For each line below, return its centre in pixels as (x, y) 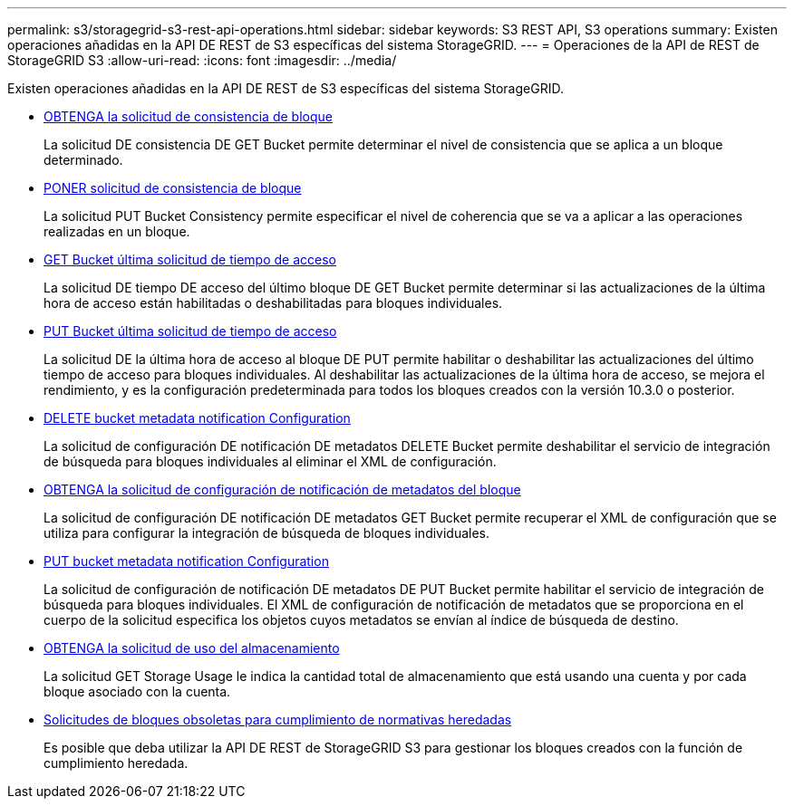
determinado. (83, 160)
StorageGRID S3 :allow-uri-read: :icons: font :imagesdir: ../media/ (202, 60)
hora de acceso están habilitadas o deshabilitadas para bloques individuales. (273, 303)
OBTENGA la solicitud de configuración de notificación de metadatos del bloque (282, 489)
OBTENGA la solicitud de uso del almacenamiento (192, 648)
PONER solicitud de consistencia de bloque (173, 188)
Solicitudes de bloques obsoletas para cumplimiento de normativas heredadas (278, 720)
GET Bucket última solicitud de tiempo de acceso (190, 259)
